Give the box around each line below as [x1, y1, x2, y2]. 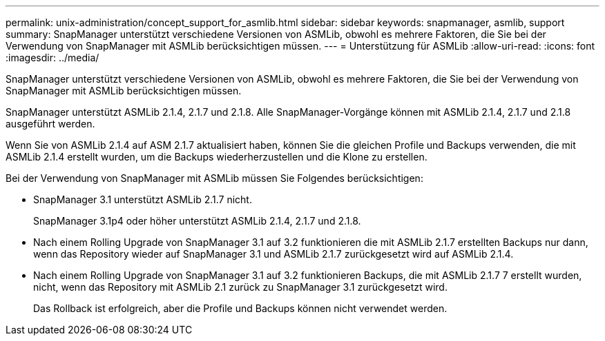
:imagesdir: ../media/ [6, 52, 99, 63]
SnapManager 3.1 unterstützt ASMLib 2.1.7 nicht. [33, 194, 252, 205]
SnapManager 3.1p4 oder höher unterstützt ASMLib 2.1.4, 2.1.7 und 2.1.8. [33, 215, 361, 227]
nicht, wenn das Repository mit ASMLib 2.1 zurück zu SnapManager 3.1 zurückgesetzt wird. [33, 281, 448, 293]
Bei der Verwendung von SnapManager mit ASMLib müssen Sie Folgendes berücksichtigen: [6, 172, 423, 184]
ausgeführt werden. [6, 118, 95, 130]
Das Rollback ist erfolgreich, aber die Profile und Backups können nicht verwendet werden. [33, 302, 448, 314]
